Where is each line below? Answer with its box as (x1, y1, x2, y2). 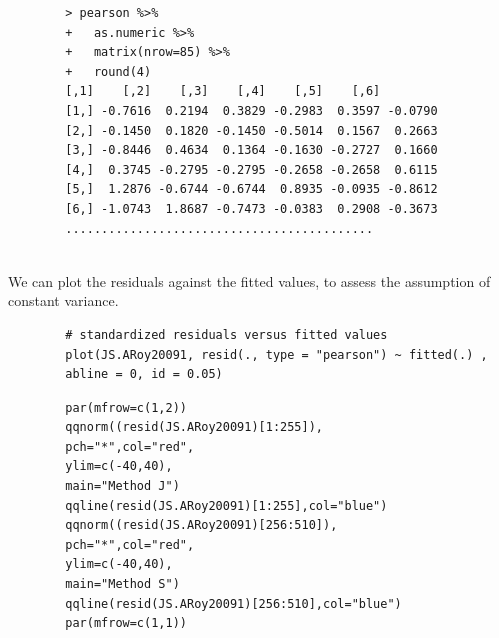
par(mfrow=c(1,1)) (65, 616, 187, 631)
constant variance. (8, 290, 119, 311)
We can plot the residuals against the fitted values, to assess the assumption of (8, 270, 491, 291)
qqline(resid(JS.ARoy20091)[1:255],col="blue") (65, 498, 388, 513)
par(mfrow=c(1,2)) (65, 400, 187, 415)
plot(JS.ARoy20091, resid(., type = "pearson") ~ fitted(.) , (65, 347, 488, 362)
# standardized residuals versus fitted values (65, 327, 388, 342)
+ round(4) (65, 64, 152, 79)
